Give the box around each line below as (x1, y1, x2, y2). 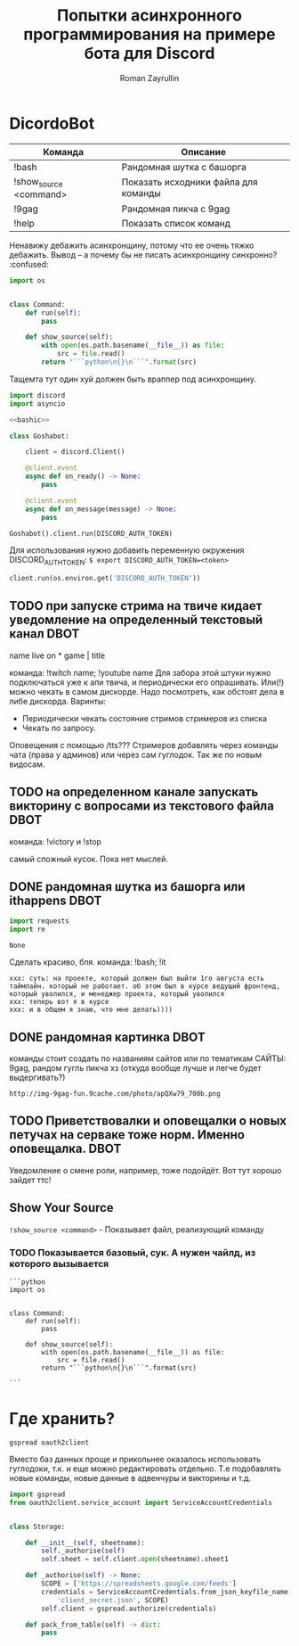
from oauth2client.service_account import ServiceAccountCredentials (9, 1498, 273, 1507)
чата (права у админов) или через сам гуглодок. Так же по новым (9, 749, 263, 760)
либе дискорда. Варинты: (9, 695, 107, 706)
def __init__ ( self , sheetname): (25, 1538, 145, 1547)
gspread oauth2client (9, 1437, 90, 1447)
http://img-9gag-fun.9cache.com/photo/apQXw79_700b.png (9, 1090, 221, 1099)
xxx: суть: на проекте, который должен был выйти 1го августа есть (9, 974, 265, 983)
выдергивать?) (9, 1072, 66, 1083)
